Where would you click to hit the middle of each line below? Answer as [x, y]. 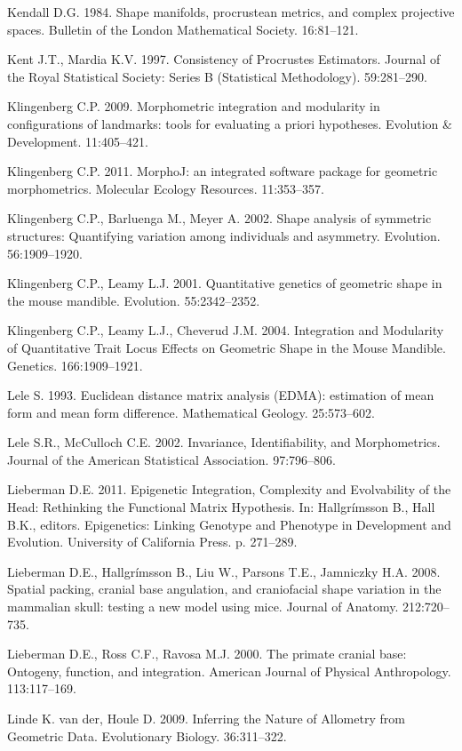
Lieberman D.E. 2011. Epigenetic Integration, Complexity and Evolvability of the [229, 489]
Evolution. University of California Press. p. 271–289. [152, 542]
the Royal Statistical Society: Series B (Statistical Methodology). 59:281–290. [217, 76]
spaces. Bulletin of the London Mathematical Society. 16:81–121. [183, 29]
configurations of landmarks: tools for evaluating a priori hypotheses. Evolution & [230, 123]
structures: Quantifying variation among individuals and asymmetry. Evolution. [224, 235]
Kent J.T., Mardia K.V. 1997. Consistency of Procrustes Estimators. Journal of [224, 59]
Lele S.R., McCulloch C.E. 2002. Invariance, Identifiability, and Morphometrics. [224, 442]
